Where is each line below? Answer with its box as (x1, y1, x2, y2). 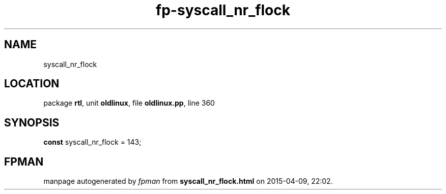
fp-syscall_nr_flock (156, 2, 290, 19)
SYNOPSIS (4, 116, 60, 129)
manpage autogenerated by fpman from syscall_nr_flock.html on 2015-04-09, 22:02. (43, 177, 333, 186)
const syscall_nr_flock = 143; (43, 138, 142, 147)
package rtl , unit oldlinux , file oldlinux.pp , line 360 (43, 99, 215, 108)
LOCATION (4, 77, 60, 90)
